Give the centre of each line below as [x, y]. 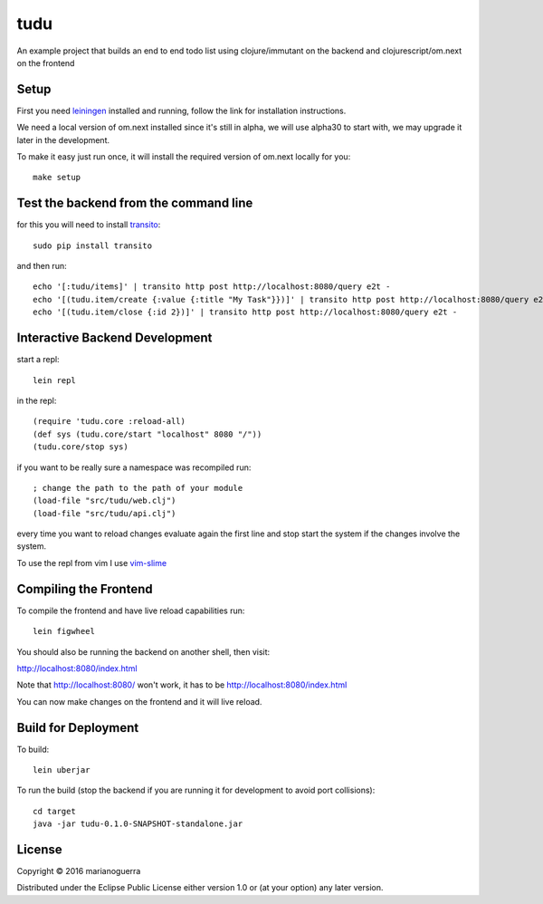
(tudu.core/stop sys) [81, 447]
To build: [33, 749]
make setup [57, 178]
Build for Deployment [78, 728]
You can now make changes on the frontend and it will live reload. [139, 701]
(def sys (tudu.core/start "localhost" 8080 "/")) [148, 434]
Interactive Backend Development [114, 338]
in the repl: [37, 400]
